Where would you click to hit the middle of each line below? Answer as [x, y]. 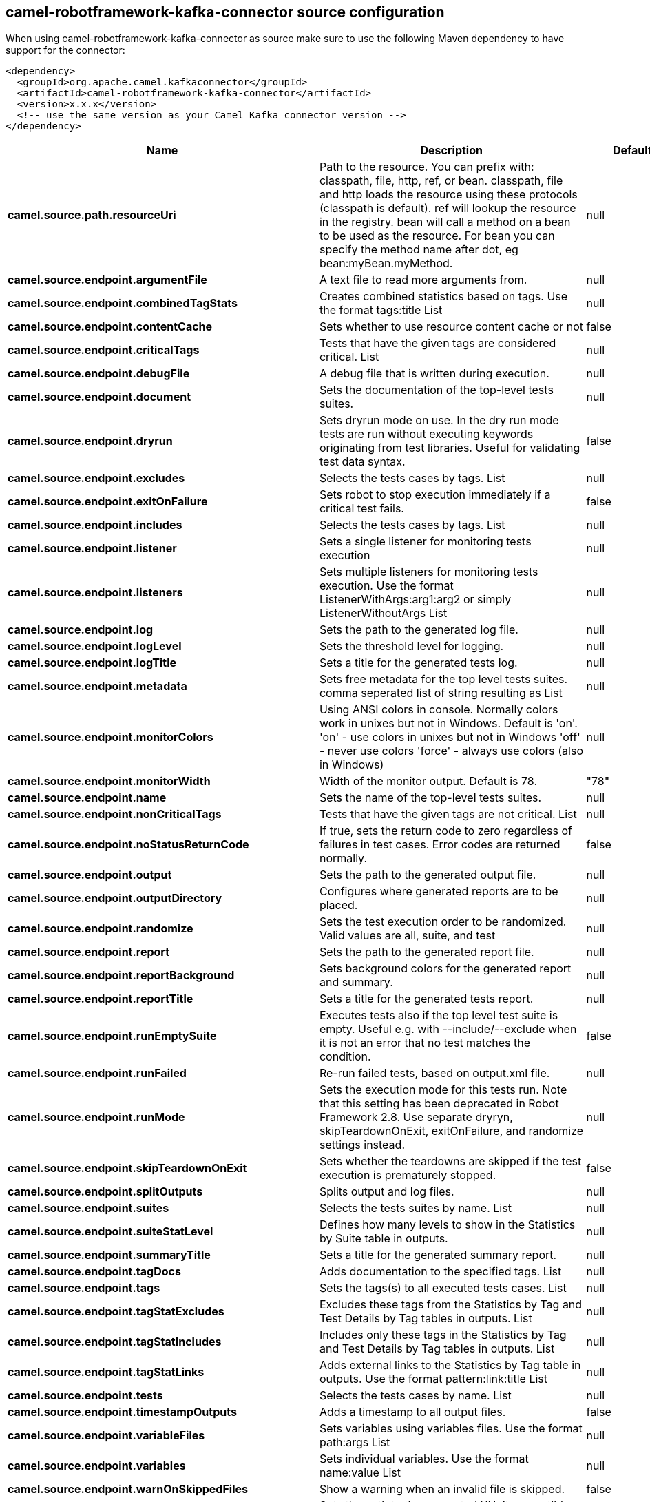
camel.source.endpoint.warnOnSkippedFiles [128, 1489]
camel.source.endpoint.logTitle [92, 663]
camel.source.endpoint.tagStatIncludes [115, 1342]
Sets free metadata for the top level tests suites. [443, 679]
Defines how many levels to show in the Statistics [447, 1225]
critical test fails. [361, 509]
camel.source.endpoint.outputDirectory [115, 898]
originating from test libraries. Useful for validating [450, 448]
